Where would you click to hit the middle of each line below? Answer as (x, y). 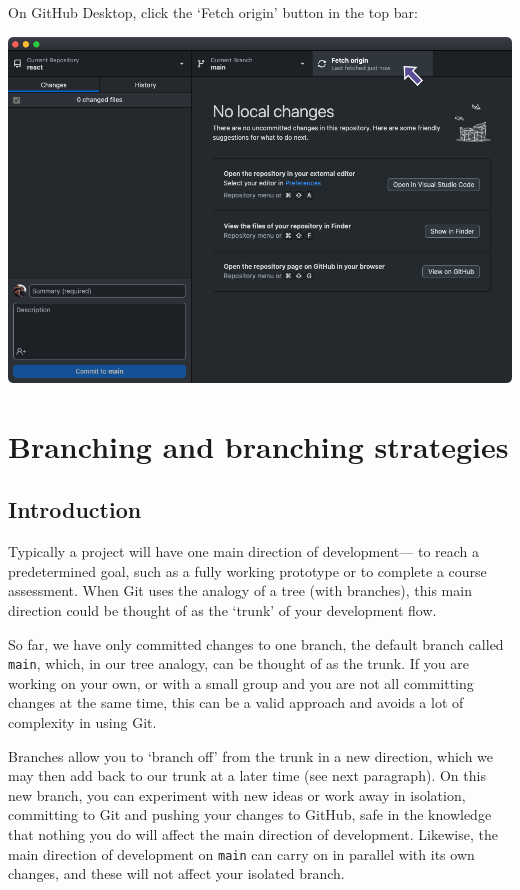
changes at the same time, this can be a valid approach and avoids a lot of (236, 702)
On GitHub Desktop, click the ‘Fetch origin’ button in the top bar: (213, 12)
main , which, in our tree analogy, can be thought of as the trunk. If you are (238, 663)
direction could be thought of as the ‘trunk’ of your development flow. (222, 610)
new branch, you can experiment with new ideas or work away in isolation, (237, 794)
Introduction (75, 509)
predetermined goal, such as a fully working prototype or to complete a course (247, 570)
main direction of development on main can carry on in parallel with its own (241, 853)
